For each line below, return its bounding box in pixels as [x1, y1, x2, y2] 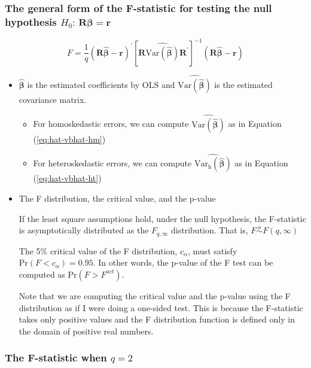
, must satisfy [188, 244, 237, 257]
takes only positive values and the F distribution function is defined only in [19, 313, 295, 326]
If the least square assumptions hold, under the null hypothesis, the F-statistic [19, 212, 306, 224]
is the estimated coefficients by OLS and [27, 78, 175, 90]
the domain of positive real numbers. [19, 324, 154, 337]
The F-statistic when [5, 350, 107, 365]
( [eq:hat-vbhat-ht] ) [33, 172, 102, 184]
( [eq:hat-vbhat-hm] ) [33, 132, 106, 145]
